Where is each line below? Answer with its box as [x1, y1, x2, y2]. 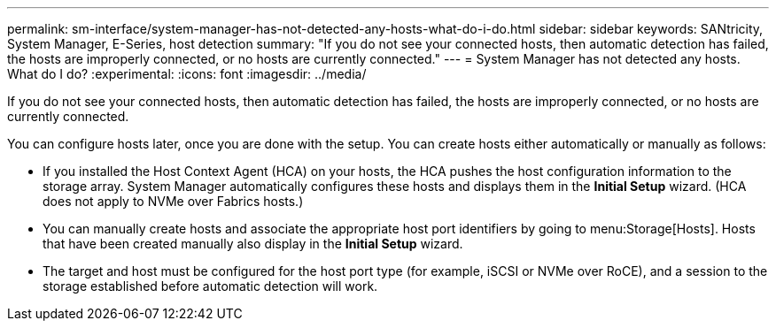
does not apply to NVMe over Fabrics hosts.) [43, 194, 304, 209]
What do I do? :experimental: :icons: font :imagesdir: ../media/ [7, 66, 367, 81]
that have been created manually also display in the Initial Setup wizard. [43, 236, 463, 251]
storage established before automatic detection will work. [43, 278, 378, 294]
